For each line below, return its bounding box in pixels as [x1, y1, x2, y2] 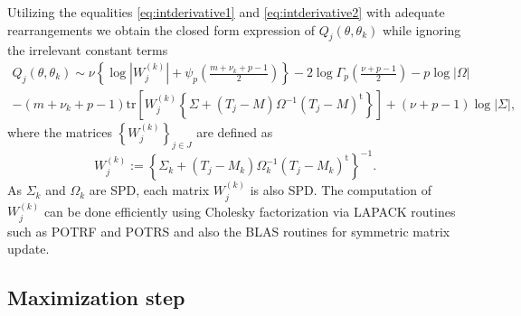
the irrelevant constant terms [7, 41, 168, 60]
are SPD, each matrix [89, 181, 210, 200]
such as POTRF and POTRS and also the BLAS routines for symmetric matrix [7, 221, 450, 240]
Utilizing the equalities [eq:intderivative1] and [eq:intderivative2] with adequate [7, 3, 445, 21]
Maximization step [7, 283, 185, 311]
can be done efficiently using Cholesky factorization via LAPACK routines [43, 201, 456, 220]
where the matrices [7, 123, 113, 142]
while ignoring [382, 20, 461, 39]
